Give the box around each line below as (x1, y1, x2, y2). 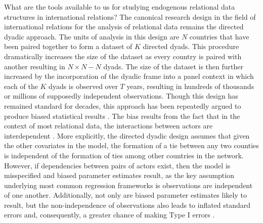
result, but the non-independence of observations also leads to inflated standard (4, 199, 251, 210)
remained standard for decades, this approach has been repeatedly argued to (4, 100, 241, 111)
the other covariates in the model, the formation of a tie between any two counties (4, 140, 259, 151)
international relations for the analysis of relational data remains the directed (4, 21, 244, 32)
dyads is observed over (49, 80, 118, 91)
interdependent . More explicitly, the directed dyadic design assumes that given (4, 130, 250, 141)
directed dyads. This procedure (143, 41, 239, 52)
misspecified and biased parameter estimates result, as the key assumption (4, 170, 234, 181)
